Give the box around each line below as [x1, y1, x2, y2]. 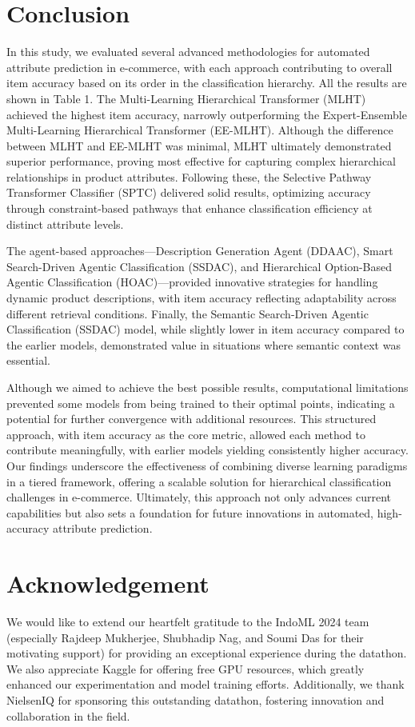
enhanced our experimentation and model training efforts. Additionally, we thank [6, 676, 405, 693]
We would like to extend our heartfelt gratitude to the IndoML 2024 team [6, 613, 369, 630]
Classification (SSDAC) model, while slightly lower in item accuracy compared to [6, 321, 405, 338]
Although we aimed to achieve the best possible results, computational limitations [6, 379, 409, 395]
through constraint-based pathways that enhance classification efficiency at [6, 200, 373, 217]
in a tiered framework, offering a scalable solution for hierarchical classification [6, 473, 392, 489]
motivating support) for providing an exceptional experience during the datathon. [6, 645, 407, 661]
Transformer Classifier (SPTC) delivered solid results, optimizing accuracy [6, 184, 371, 201]
